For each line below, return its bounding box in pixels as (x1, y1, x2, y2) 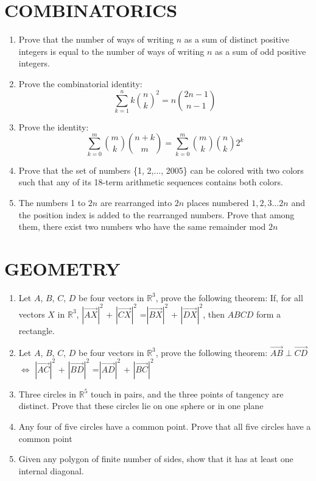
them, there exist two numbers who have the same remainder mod (18, 220, 266, 233)
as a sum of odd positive (214, 45, 306, 57)
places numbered (186, 196, 249, 208)
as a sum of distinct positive (184, 33, 290, 46)
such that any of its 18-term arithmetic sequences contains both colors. (18, 176, 283, 188)
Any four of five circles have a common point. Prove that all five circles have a (18, 420, 311, 433)
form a (256, 307, 281, 320)
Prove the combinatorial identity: (18, 77, 142, 90)
